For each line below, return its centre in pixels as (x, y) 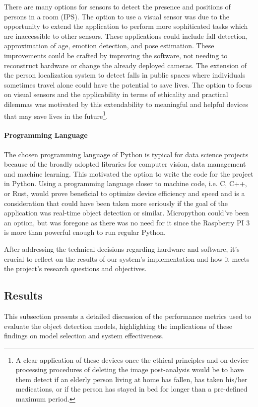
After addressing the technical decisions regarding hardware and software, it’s (122, 249)
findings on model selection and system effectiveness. (84, 336)
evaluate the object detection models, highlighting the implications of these (118, 326)
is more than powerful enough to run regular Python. (85, 232)
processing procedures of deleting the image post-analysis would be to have (130, 369)
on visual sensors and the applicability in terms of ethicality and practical (116, 94)
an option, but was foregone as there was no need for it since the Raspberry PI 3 (127, 222)
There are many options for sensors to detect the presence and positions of (117, 6)
